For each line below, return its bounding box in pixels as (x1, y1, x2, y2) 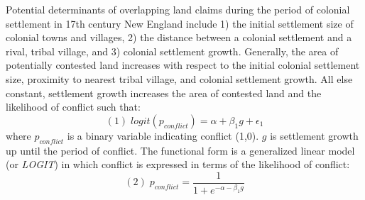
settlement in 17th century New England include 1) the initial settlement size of (6, 16, 354, 30)
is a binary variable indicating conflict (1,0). (67, 128, 259, 143)
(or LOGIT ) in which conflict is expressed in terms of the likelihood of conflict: (6, 157, 350, 172)
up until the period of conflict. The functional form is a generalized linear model (6, 143, 355, 157)
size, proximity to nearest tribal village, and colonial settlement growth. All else (6, 71, 353, 86)
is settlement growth (270, 128, 359, 143)
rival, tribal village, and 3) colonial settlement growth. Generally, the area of (6, 43, 339, 58)
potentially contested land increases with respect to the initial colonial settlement (6, 57, 360, 72)
